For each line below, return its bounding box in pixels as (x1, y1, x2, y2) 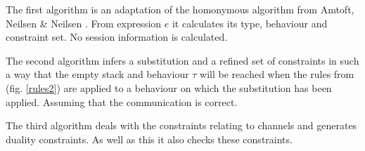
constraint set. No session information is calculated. (6, 29, 228, 44)
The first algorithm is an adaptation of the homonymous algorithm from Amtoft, (6, 2, 354, 16)
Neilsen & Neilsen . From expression (6, 15, 162, 30)
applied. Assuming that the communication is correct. (6, 94, 238, 109)
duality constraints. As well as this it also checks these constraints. (6, 131, 293, 146)
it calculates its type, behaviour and (172, 15, 328, 30)
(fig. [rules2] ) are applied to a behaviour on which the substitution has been (6, 80, 332, 95)
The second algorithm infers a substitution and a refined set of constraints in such (6, 53, 359, 67)
